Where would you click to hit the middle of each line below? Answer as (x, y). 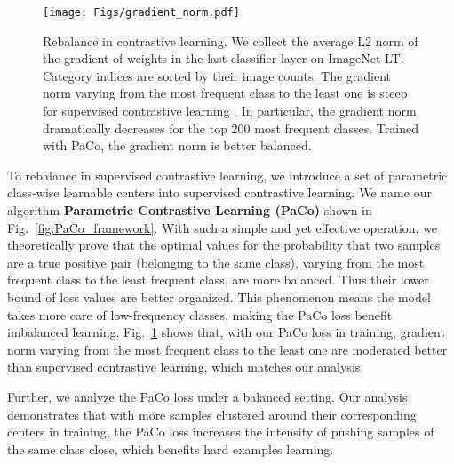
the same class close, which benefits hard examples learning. (171, 448)
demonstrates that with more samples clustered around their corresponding (212, 414)
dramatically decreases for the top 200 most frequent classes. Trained (231, 128)
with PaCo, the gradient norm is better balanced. (177, 145)
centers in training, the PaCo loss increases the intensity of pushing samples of (221, 432)
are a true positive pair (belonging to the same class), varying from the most (216, 262)
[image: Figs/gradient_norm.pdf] (141, 12)
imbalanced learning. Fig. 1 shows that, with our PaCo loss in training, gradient (226, 332)
